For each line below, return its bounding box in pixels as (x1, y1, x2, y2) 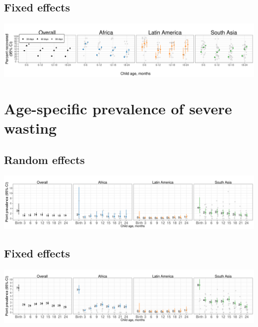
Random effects (4, 152, 85, 167)
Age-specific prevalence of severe (4, 98, 232, 118)
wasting (4, 117, 57, 138)
